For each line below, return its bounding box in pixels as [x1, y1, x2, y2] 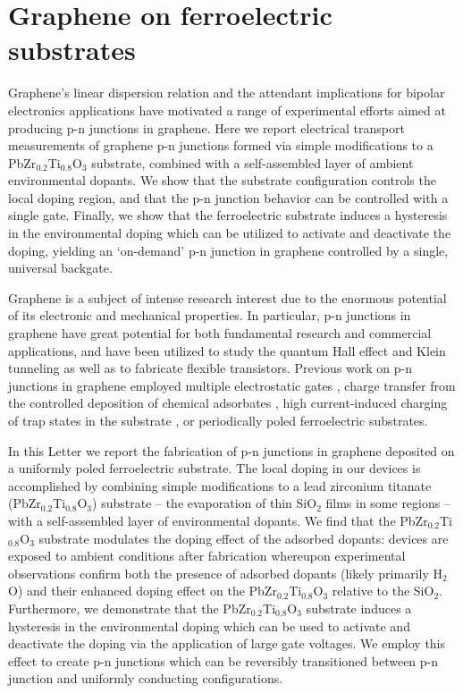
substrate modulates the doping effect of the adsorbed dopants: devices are [38, 528, 449, 547]
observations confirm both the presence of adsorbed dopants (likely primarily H [8, 563, 442, 582]
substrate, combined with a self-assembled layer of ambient [91, 153, 414, 172]
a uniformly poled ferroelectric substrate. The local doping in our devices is [8, 459, 421, 477]
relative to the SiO [332, 581, 434, 600]
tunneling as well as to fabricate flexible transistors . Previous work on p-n [8, 359, 412, 377]
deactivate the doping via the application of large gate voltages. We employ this [8, 634, 446, 653]
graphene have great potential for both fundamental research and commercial [8, 324, 432, 342]
